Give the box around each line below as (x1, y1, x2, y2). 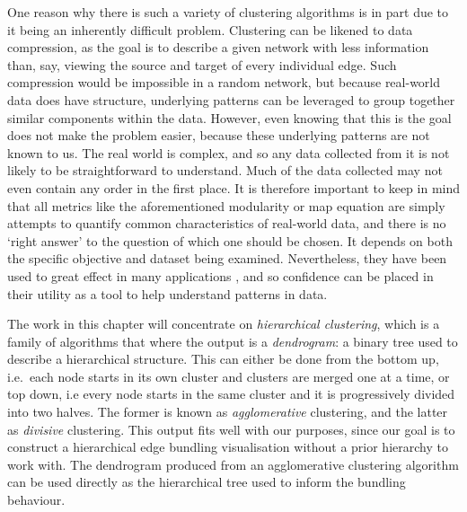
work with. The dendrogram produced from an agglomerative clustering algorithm (7, 455, 459, 473)
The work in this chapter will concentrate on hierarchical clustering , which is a (7, 314, 440, 333)
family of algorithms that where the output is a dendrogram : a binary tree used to (7, 331, 458, 350)
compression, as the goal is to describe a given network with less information (7, 38, 429, 57)
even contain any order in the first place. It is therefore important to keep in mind (7, 178, 460, 197)
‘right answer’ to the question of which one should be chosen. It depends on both (7, 231, 453, 250)
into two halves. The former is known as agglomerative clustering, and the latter (7, 402, 448, 421)
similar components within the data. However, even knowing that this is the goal (7, 108, 452, 127)
